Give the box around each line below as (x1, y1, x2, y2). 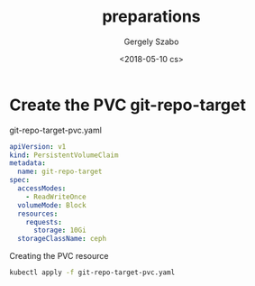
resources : (17, 209, 59, 218)
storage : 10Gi (32, 226, 87, 235)
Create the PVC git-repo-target (9, 95, 246, 115)
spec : (9, 176, 30, 185)
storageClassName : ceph (17, 235, 106, 244)
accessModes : (17, 184, 67, 193)
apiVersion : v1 (9, 142, 67, 151)
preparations (102, 6, 201, 27)
